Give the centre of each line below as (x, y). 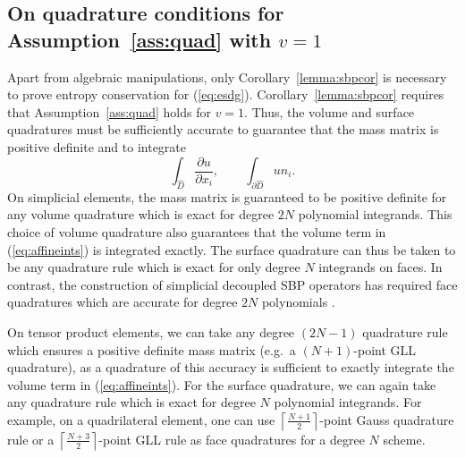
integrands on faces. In (380, 267)
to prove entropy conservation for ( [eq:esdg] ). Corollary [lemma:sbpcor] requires (226, 94)
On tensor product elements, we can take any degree (151, 331)
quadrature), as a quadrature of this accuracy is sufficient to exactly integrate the (231, 367)
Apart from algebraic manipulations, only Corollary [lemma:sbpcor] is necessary (227, 76)
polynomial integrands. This (375, 214)
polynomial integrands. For (348, 402)
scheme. (404, 439)
